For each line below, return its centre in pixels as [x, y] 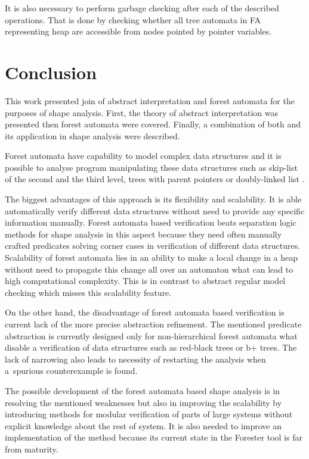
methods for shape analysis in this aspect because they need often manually [143, 234]
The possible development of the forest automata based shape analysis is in [143, 390]
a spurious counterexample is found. [71, 371]
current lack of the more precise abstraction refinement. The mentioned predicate [153, 324]
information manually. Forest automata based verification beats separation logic [151, 222]
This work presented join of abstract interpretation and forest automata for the [150, 100]
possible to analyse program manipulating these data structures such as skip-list [151, 167]
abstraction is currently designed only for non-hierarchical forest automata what [151, 335]
